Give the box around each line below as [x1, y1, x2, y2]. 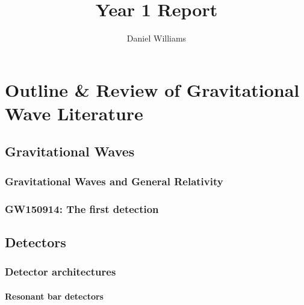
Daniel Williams [126, 32, 187, 45]
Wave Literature [5, 100, 143, 125]
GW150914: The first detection [5, 201, 159, 216]
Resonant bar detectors [5, 289, 104, 302]
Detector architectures [5, 264, 116, 279]
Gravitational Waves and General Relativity [5, 173, 223, 188]
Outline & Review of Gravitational [5, 77, 300, 102]
